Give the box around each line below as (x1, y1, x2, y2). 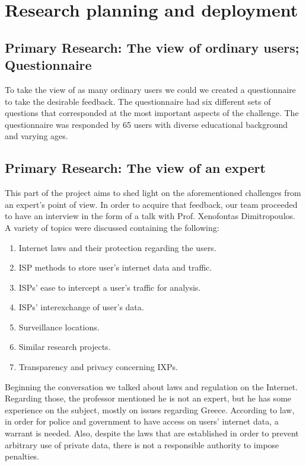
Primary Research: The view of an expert (5, 159, 266, 177)
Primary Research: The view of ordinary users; (5, 38, 299, 56)
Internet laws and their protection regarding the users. (18, 241, 216, 253)
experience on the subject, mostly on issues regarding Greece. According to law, (5, 403, 295, 416)
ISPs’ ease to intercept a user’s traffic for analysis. (18, 281, 201, 293)
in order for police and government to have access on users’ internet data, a (5, 415, 279, 428)
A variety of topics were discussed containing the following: (5, 221, 219, 233)
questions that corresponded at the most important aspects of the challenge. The (5, 107, 299, 119)
